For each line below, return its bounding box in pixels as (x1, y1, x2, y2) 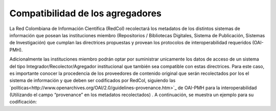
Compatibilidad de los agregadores (9, 8, 162, 19)
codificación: (9, 99, 37, 105)
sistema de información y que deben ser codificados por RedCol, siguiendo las (9, 77, 176, 84)
